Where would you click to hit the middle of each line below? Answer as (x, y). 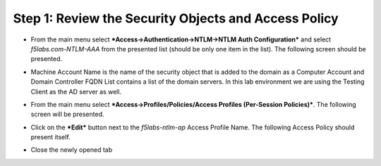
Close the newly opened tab (72, 150)
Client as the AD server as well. (76, 91)
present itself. (50, 137)
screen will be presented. (68, 114)
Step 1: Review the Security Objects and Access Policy (176, 18)
